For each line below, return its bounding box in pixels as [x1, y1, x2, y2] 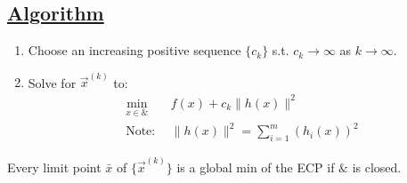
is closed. [352, 157, 402, 176]
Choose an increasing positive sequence [28, 41, 241, 60]
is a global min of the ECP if [176, 157, 335, 176]
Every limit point [7, 157, 102, 176]
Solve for [28, 73, 77, 91]
